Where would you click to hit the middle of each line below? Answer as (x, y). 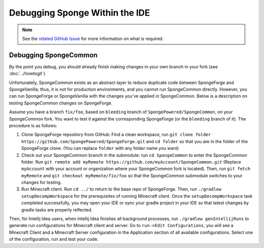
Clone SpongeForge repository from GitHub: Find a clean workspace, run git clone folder (116, 135)
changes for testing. (42, 183)
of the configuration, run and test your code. (54, 239)
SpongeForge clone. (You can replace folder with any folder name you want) (100, 148)
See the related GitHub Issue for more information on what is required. (93, 39)
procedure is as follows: (33, 125)
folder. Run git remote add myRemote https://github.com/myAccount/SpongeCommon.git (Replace (131, 162)
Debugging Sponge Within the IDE (79, 13)
